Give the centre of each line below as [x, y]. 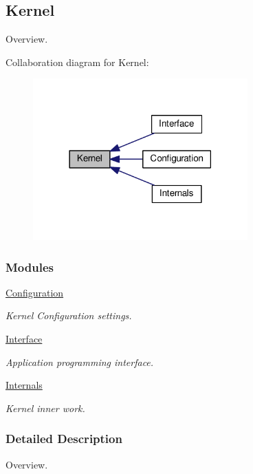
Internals [24, 385]
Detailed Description [64, 439]
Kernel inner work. [45, 408]
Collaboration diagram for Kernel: [77, 62]
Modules [30, 267]
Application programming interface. [80, 362]
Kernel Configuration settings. [69, 315]
